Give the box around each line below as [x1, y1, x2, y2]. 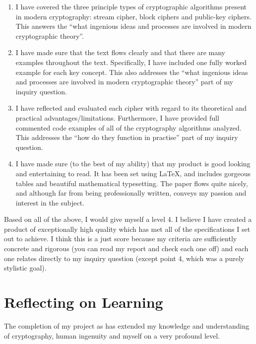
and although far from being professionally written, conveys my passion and [15, 188, 247, 198]
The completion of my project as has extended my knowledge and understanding [4, 320, 250, 331]
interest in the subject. [15, 197, 85, 207]
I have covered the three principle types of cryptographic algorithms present [15, 1, 247, 11]
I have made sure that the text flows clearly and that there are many [15, 47, 226, 58]
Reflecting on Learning [4, 292, 163, 312]
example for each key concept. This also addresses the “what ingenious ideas [15, 67, 248, 77]
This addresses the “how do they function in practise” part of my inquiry [15, 132, 238, 142]
